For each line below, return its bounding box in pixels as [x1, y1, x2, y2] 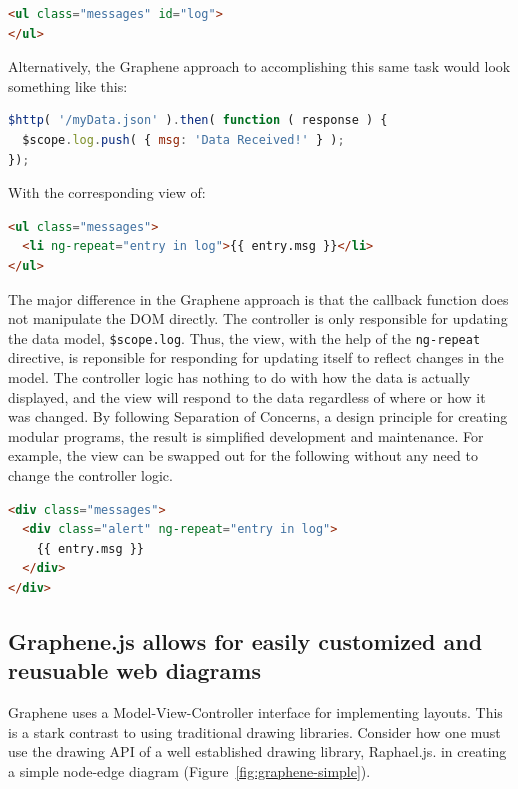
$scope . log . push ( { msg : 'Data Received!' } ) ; [22, 132, 345, 147]
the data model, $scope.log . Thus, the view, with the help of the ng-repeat [8, 327, 481, 348]
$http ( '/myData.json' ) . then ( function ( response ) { [8, 113, 388, 128]
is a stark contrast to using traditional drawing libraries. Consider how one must [8, 721, 501, 742]
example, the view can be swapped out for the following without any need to [8, 445, 478, 466]
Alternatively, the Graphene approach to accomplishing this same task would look [8, 56, 511, 77]
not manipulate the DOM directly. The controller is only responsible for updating [8, 308, 508, 329]
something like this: [8, 75, 128, 96]
